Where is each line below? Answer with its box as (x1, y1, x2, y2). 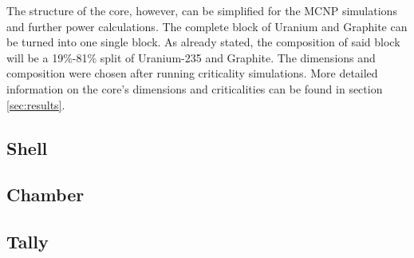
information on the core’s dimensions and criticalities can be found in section (6, 80, 383, 97)
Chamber (6, 182, 85, 207)
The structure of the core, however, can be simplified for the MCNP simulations (6, 2, 397, 18)
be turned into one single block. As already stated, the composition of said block (6, 34, 400, 50)
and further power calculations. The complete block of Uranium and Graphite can (6, 18, 408, 34)
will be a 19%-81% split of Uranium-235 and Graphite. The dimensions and (6, 49, 376, 65)
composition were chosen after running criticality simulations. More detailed (6, 65, 378, 81)
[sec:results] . (6, 96, 65, 113)
